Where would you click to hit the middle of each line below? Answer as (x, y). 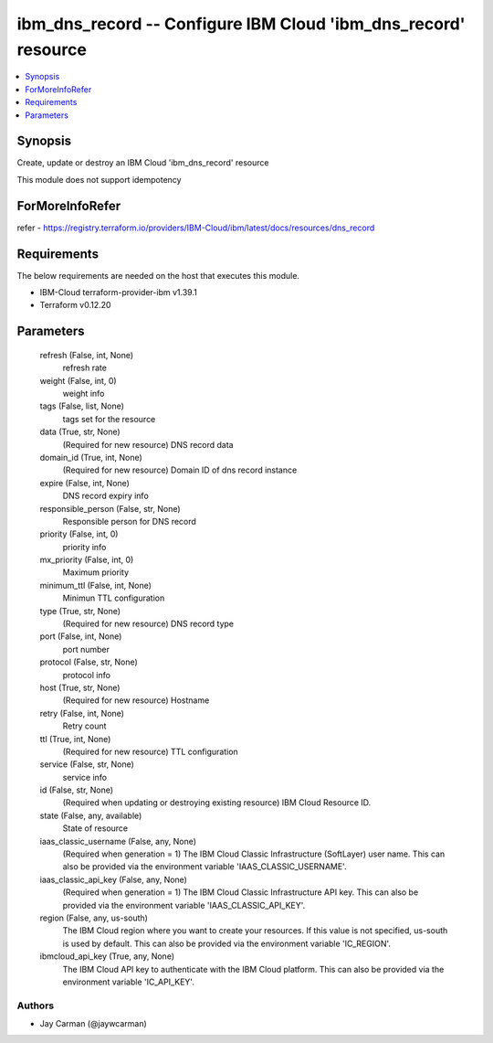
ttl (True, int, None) (75, 739)
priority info (84, 547)
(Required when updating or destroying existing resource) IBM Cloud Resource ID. (217, 803)
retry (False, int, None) (82, 713)
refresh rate (84, 368)
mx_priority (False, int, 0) (87, 560)
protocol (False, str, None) (89, 662)
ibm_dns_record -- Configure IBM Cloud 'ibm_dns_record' (241, 24)
